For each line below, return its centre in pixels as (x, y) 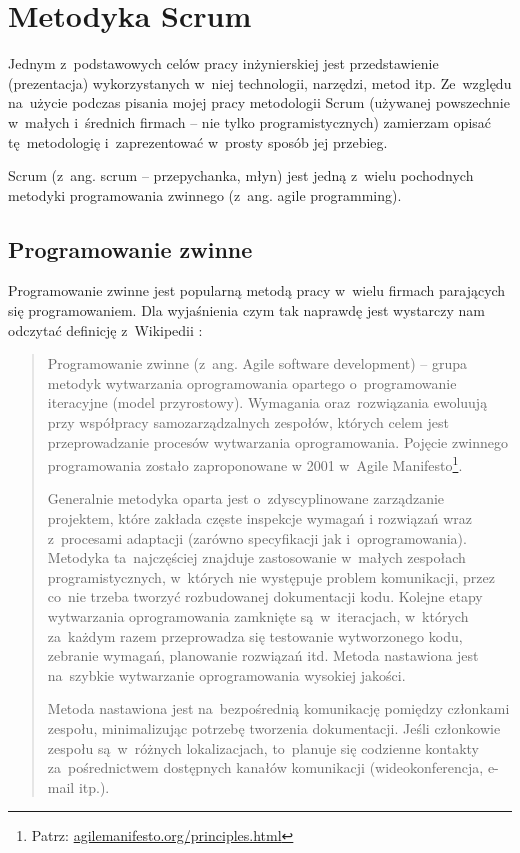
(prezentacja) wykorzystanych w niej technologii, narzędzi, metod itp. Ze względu (260, 82)
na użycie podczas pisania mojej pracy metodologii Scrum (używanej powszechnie (259, 102)
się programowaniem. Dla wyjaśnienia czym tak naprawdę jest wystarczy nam (247, 310)
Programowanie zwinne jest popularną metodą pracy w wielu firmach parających (257, 290)
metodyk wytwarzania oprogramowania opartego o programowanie (252, 382)
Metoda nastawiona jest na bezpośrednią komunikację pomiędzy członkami (278, 708)
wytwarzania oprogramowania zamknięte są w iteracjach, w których (258, 616)
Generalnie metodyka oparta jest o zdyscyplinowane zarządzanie (246, 498)
